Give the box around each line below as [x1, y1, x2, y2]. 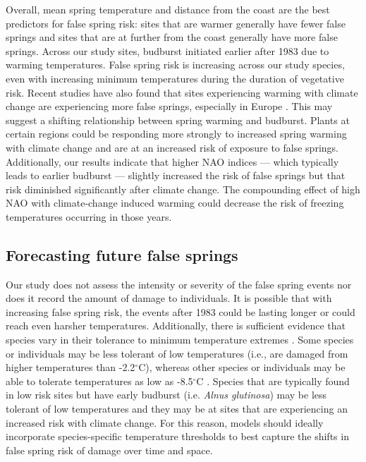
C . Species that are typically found [196, 373, 350, 388]
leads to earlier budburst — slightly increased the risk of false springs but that [6, 168, 346, 183]
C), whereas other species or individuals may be [138, 360, 346, 375]
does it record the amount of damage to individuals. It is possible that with [6, 291, 332, 305]
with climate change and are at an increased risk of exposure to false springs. [6, 140, 338, 154]
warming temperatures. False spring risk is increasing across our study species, [6, 57, 345, 72]
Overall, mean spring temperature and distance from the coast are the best [6, 2, 330, 16]
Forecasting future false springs [6, 243, 238, 265]
